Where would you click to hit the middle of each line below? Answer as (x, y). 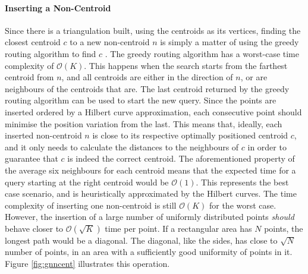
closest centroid (33, 42)
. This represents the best (242, 182)
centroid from (29, 77)
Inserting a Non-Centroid (58, 7)
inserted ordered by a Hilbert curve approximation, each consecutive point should (153, 111)
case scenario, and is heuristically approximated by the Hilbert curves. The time (151, 193)
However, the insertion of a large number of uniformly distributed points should (150, 217)
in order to (267, 147)
